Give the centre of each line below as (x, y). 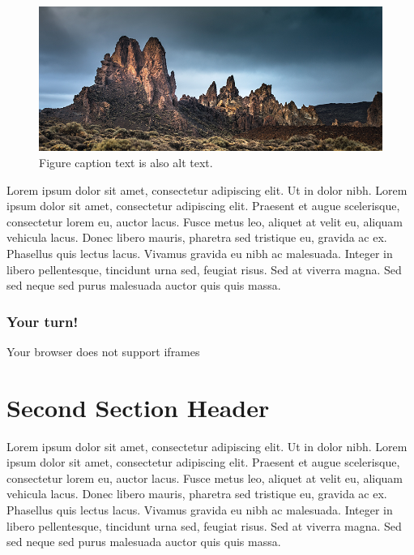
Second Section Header (138, 407)
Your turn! (43, 321)
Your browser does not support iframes (103, 351)
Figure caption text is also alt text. (126, 162)
